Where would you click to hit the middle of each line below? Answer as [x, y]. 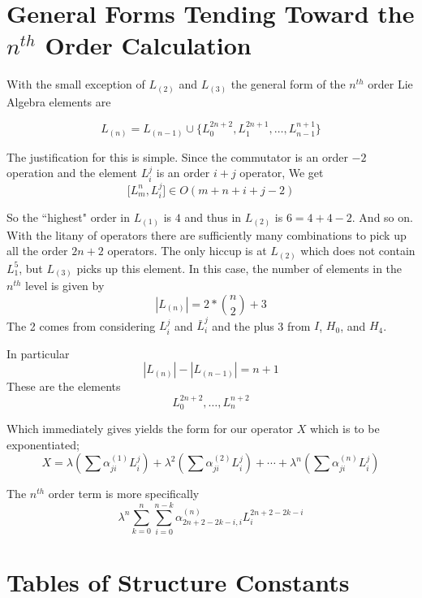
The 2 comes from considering [81, 325]
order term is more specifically [124, 494]
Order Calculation [148, 45]
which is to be [345, 429]
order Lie [390, 84]
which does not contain [358, 251]
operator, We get [282, 173]
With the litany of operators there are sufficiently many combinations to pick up [207, 234]
